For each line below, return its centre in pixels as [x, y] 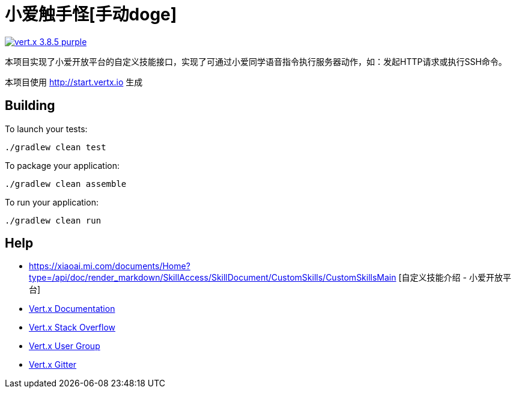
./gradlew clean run [53, 220]
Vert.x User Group [65, 346]
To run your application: [52, 202]
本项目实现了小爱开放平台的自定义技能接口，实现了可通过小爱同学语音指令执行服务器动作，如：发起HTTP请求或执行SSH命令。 [256, 61]
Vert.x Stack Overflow [72, 327]
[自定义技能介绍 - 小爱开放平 [455, 278]
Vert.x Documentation [72, 309]
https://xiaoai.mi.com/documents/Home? [110, 266]
